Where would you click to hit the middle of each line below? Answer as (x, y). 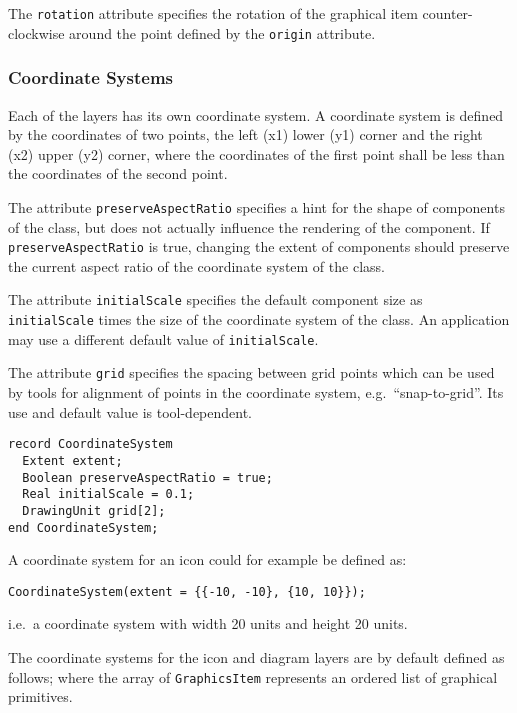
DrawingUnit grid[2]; (94, 510)
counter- (447, 13)
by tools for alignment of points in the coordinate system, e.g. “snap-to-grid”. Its (256, 392)
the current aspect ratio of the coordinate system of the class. (196, 265)
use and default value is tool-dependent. (130, 411)
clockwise (36, 32)
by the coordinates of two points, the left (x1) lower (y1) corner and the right (245, 134)
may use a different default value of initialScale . (163, 338)
